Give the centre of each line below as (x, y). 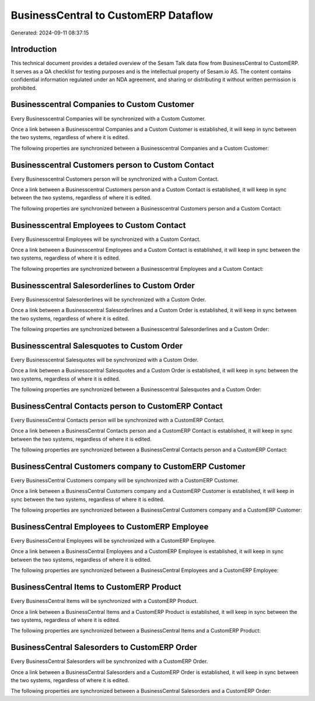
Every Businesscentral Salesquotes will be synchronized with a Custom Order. (104, 360)
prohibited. (24, 88)
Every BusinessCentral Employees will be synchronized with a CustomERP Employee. (113, 541)
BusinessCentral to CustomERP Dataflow (112, 15)
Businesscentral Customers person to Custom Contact (112, 165)
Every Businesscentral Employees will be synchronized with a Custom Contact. (106, 239)
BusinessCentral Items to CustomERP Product (96, 587)
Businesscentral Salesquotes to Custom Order (97, 346)
